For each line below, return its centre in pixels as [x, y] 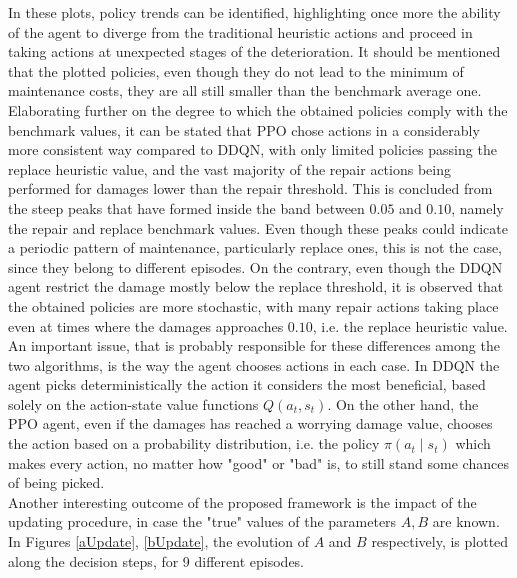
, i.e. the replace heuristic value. [410, 325]
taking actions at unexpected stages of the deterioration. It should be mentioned [254, 51]
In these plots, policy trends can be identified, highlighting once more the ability [254, 12]
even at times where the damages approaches [146, 325]
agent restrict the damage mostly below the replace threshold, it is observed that [256, 286]
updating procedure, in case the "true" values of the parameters [202, 521]
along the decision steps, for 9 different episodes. [156, 560]
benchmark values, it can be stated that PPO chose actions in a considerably [244, 129]
